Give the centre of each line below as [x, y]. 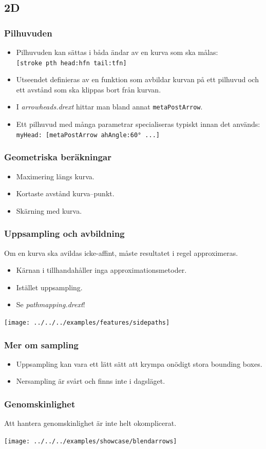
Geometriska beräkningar [58, 157]
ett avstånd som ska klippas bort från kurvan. [89, 89]
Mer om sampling [41, 344]
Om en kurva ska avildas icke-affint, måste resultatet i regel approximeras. [121, 252]
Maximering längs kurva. [55, 176]
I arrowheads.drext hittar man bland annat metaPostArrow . [109, 107]
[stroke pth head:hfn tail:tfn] [71, 63]
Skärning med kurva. [49, 210]
